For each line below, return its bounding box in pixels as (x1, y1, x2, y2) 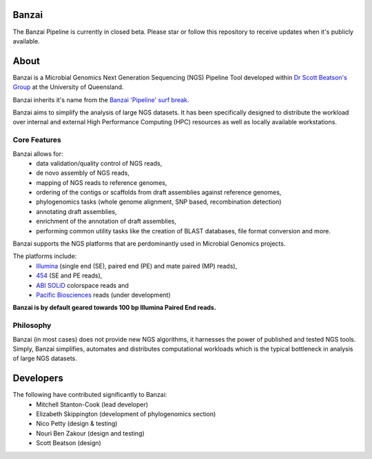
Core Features (12, 135, 61, 145)
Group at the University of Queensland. (12, 83, 124, 91)
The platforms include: (12, 252, 77, 260)
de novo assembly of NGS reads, (36, 169, 130, 177)
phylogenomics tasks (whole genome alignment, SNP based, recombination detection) (36, 197, 282, 206)
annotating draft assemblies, (36, 207, 117, 215)
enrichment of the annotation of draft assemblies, (36, 217, 177, 226)
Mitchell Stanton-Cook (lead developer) (36, 400, 148, 409)
